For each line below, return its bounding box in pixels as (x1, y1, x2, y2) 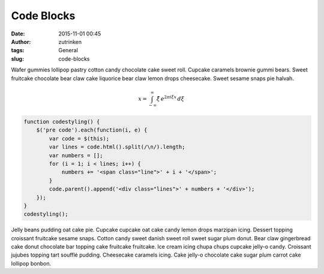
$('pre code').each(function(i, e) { (36, 127, 148, 133)
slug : (11, 55, 24, 62)
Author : (11, 38, 31, 45)
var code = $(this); (49, 135, 110, 142)
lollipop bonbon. (11, 260, 51, 267)
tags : (11, 47, 25, 54)
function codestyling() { (23, 118, 100, 125)
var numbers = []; (49, 152, 103, 159)
